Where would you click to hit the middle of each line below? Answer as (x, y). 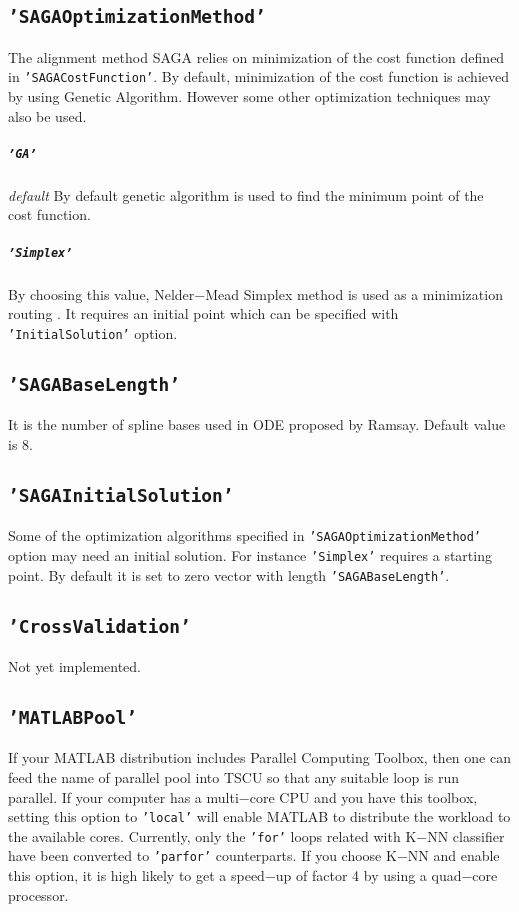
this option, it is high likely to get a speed (136, 875)
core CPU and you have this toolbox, (363, 796)
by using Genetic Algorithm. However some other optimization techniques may (249, 96)
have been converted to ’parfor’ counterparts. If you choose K (202, 855)
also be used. (47, 115)
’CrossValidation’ (99, 626)
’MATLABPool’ (72, 717)
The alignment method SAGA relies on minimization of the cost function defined (256, 56)
